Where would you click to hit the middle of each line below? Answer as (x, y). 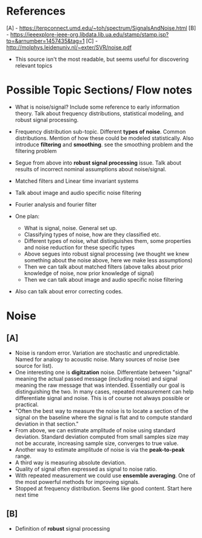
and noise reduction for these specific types (79, 247)
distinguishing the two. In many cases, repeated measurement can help (104, 391)
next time (27, 495)
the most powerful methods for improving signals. (77, 482)
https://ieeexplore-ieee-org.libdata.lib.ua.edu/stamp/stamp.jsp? (89, 34)
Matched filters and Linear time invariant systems (77, 181)
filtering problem (36, 151)
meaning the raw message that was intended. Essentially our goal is (100, 385)
